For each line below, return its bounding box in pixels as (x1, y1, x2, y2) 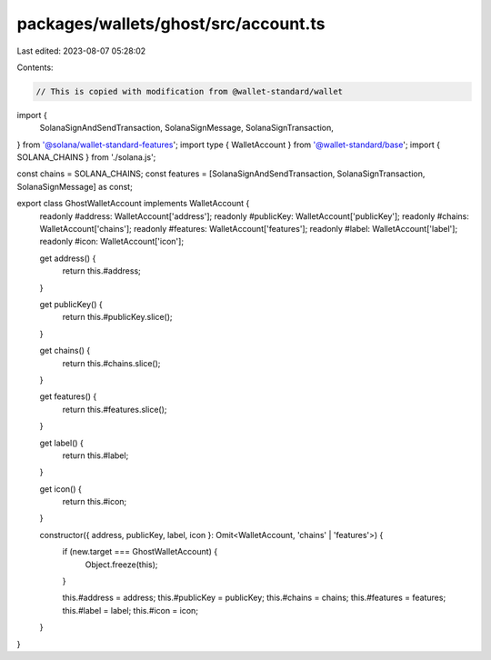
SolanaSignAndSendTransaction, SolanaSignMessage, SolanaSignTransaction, (39, 123, 334, 134)
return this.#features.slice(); (62, 404, 167, 415)
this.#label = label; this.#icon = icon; (62, 605, 199, 615)
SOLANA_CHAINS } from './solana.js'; (16, 152, 156, 163)
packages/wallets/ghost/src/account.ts (16, 14, 326, 34)
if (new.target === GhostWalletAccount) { (62, 546, 218, 557)
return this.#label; (62, 450, 129, 461)
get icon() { (39, 483, 82, 495)
